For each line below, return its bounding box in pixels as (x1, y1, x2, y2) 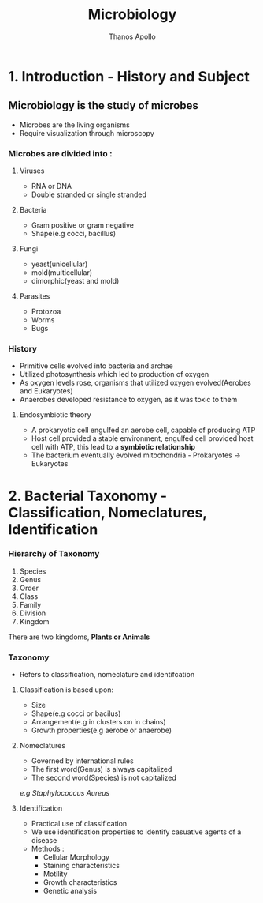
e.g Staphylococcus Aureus (19, 788, 110, 798)
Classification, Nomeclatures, (8, 503, 207, 521)
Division (19, 608, 46, 618)
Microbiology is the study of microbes (8, 99, 198, 112)
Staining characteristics (43, 861, 120, 871)
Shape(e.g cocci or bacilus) (31, 709, 121, 718)
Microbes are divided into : (8, 148, 113, 159)
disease (31, 836, 57, 845)
